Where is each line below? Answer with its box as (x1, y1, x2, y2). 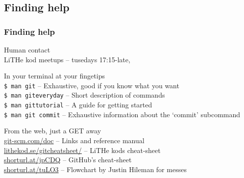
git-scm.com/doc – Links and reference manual (4, 135, 145, 145)
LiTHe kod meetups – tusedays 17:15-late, (4, 54, 130, 64)
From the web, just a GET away (4, 126, 101, 136)
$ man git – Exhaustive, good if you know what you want (4, 80, 179, 90)
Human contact (4, 45, 50, 54)
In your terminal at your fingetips (4, 71, 105, 81)
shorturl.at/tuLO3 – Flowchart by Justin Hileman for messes (4, 164, 187, 174)
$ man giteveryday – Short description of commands (4, 90, 165, 100)
